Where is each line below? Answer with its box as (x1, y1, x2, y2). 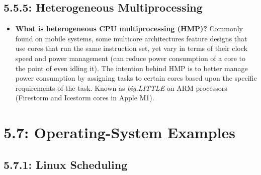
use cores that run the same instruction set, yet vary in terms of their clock (15, 43, 247, 53)
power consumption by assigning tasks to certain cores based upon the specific (15, 73, 257, 83)
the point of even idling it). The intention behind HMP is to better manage (15, 63, 248, 73)
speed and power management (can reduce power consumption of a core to (15, 52, 246, 63)
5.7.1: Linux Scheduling (4, 156, 128, 172)
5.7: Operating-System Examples (4, 122, 235, 143)
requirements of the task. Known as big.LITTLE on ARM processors (15, 82, 227, 93)
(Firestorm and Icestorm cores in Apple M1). (15, 92, 154, 103)
